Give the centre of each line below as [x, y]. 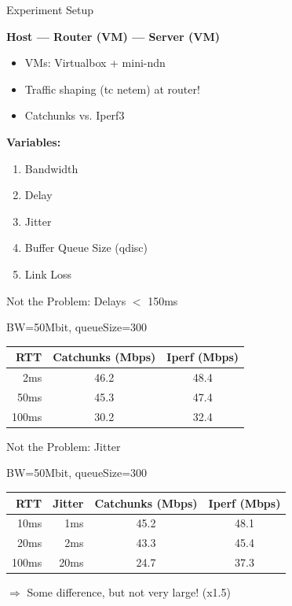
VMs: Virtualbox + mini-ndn [95, 63]
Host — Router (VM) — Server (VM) [113, 36]
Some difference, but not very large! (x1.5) [129, 592]
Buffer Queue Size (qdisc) [86, 248]
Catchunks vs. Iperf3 [75, 115]
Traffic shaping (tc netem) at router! [112, 89]
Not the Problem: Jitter [64, 446]
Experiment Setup [50, 9]
